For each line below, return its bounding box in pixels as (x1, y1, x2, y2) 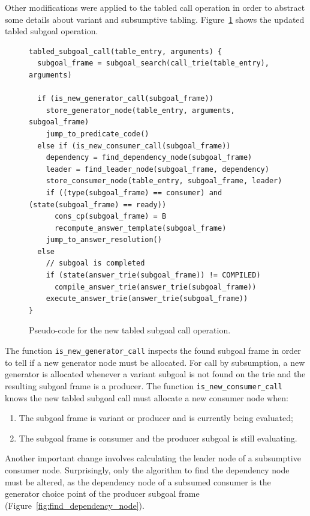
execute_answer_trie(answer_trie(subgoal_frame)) (46, 294, 248, 303)
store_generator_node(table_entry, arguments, (46, 106, 235, 115)
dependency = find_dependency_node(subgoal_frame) (46, 153, 252, 162)
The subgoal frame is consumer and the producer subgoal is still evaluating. (19, 431, 297, 444)
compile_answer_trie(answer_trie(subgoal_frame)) (54, 282, 257, 291)
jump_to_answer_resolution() (46, 235, 162, 244)
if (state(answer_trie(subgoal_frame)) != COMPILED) (46, 271, 261, 280)
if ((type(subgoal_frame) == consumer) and (46, 188, 222, 197)
